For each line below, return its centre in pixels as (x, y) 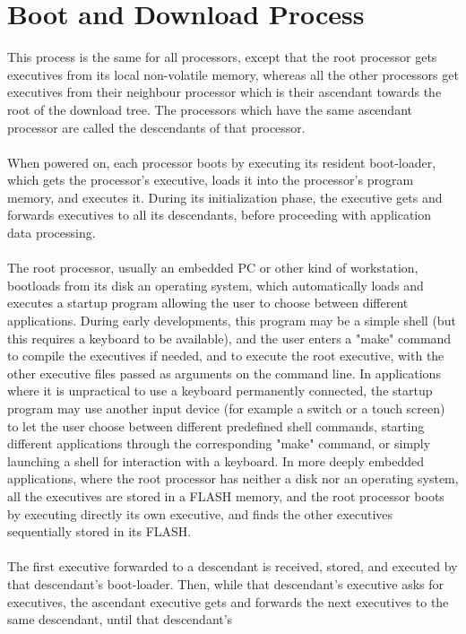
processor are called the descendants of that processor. (156, 127)
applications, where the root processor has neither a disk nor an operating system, (233, 478)
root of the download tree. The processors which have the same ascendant (210, 109)
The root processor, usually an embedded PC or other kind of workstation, (213, 268)
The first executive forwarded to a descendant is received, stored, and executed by (233, 566)
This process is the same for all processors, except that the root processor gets (222, 57)
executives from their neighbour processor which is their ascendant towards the (224, 92)
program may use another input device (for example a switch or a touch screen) (226, 408)
